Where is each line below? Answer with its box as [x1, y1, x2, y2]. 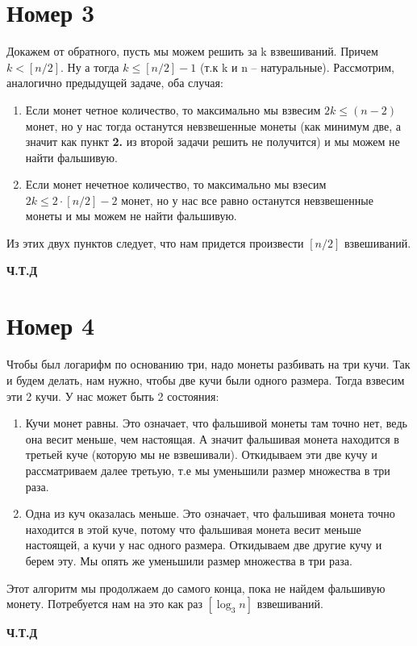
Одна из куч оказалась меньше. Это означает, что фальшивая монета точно [25, 505, 395, 522]
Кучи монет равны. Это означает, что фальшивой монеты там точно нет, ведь [25, 415, 407, 431]
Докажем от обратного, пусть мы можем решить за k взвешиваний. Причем [6, 43, 378, 60]
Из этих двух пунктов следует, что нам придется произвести [6, 235, 304, 252]
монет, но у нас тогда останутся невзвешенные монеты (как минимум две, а [25, 117, 402, 134]
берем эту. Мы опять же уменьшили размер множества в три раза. [25, 552, 352, 569]
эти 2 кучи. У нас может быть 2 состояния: [6, 387, 219, 404]
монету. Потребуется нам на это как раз [6, 595, 202, 612]
